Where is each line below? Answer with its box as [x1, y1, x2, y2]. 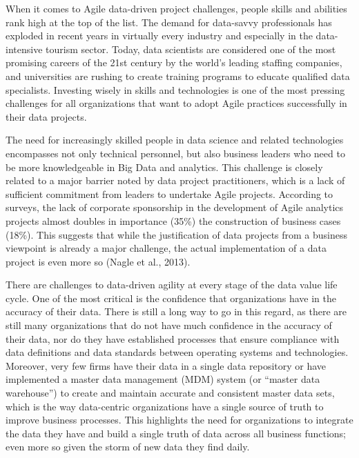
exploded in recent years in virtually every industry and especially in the [6, 28, 313, 43]
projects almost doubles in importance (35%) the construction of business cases [6, 213, 341, 228]
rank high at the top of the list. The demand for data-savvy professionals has [6, 14, 332, 29]
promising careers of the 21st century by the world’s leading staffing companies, [6, 55, 342, 70]
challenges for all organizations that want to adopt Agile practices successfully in [6, 96, 347, 110]
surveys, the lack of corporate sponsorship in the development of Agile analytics [6, 200, 344, 215]
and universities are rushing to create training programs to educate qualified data [6, 68, 350, 83]
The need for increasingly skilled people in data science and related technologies [6, 132, 344, 147]
